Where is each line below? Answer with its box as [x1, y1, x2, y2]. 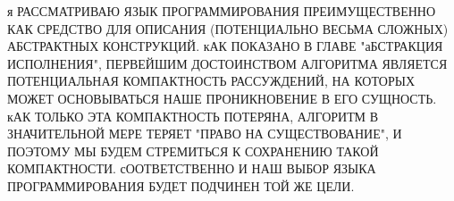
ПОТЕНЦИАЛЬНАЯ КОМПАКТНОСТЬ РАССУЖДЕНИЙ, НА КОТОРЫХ [7, 71, 416, 90]
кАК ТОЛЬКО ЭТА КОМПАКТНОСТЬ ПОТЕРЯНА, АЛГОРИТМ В [7, 106, 379, 125]
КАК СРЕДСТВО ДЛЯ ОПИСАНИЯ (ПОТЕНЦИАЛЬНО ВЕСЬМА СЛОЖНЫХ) [7, 19, 449, 38]
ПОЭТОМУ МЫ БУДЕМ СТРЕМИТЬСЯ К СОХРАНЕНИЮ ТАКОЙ [7, 141, 379, 160]
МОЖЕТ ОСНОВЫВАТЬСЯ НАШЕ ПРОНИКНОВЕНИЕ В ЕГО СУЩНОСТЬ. [7, 88, 437, 107]
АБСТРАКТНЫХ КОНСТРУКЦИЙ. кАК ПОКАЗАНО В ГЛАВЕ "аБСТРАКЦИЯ [7, 37, 443, 55]
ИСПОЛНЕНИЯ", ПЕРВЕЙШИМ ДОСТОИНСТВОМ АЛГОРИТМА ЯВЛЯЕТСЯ [7, 54, 448, 72]
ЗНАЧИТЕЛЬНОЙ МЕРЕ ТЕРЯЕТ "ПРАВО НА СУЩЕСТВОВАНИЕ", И [7, 124, 402, 143]
